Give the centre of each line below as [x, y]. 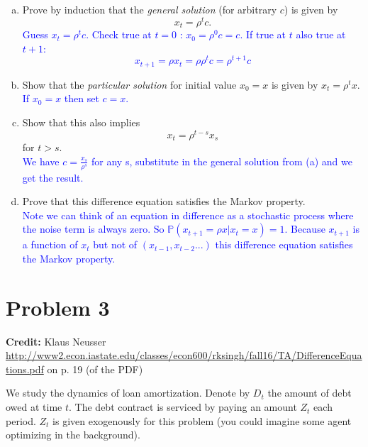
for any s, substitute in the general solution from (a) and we [222, 161]
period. [21, 420]
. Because [305, 229]
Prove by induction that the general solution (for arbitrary [150, 9]
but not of [115, 244]
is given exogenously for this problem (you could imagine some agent [202, 420]
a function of [50, 244]
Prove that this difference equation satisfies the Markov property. [164, 201]
